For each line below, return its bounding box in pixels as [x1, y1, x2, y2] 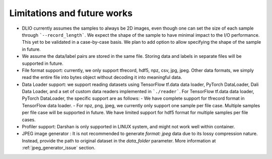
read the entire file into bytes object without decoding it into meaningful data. [22, 74, 182, 81]
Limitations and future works [9, 8, 133, 19]
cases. [22, 116, 36, 123]
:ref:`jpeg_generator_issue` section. [22, 145, 96, 151]
